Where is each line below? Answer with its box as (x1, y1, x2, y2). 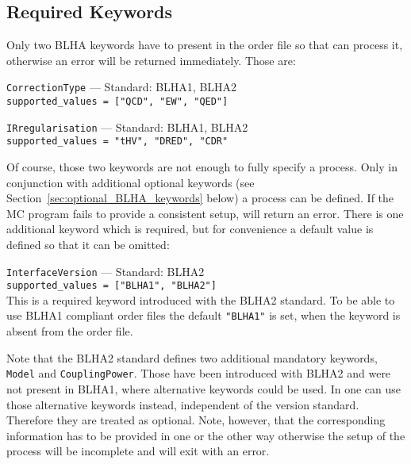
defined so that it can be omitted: (6, 236, 170, 252)
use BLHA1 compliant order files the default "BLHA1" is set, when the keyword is (6, 307, 401, 324)
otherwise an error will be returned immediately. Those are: (6, 52, 296, 68)
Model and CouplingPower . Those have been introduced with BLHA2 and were (6, 365, 391, 382)
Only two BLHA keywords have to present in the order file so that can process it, (6, 36, 403, 53)
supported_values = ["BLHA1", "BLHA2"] (6, 280, 217, 292)
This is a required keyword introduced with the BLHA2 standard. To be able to (6, 291, 395, 308)
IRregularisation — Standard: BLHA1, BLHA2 (6, 118, 248, 135)
